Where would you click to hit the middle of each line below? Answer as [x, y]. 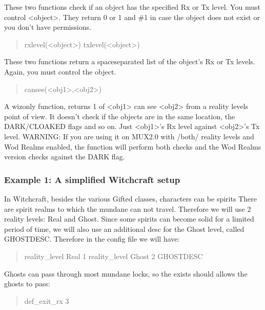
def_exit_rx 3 [47, 300]
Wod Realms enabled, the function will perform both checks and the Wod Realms [133, 146]
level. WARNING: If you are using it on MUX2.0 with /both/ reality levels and [129, 136]
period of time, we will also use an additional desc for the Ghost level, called [124, 229]
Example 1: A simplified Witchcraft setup [92, 179]
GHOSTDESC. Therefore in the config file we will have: [92, 239]
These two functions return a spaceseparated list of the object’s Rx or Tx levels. [130, 61]
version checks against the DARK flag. [65, 157]
